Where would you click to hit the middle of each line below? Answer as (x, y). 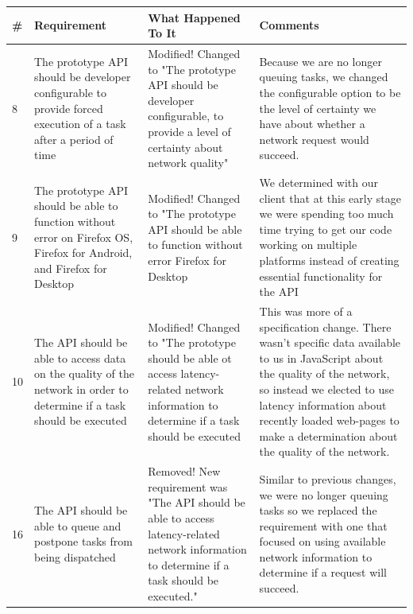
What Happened (194, 17)
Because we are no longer (320, 61)
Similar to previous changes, (328, 478)
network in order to (81, 389)
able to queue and (78, 525)
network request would (314, 139)
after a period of (74, 139)
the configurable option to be (330, 92)
